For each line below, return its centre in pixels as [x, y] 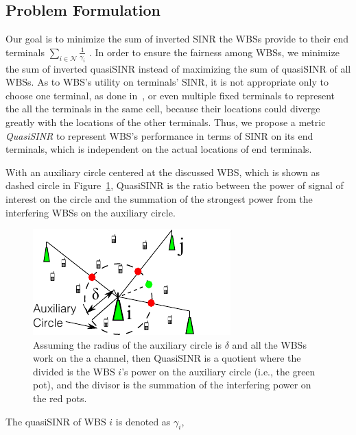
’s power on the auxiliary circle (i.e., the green [218, 371]
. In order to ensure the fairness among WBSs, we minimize [214, 52]
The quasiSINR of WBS [56, 421]
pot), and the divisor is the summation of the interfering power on [172, 385]
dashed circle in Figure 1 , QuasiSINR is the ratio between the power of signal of [175, 185]
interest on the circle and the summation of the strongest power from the [159, 198]
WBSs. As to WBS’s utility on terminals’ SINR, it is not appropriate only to [167, 82]
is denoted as [143, 421]
